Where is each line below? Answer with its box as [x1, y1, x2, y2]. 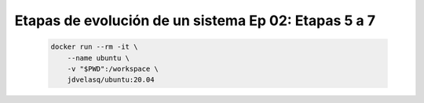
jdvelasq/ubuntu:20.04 [67, 75, 155, 84]
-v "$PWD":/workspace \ [67, 64, 159, 73]
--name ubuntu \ [67, 53, 130, 62]
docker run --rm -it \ [50, 42, 138, 51]
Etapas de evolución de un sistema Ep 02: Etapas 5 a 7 [14, 12, 376, 29]
